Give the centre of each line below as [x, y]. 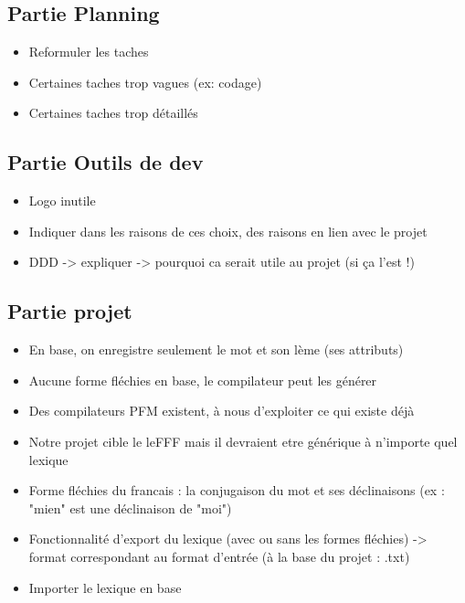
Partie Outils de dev [106, 162]
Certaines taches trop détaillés [113, 113]
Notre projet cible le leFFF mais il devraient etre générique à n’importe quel [243, 441]
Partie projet [70, 311]
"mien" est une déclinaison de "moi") [130, 508]
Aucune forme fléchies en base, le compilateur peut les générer [203, 380]
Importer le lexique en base [105, 587]
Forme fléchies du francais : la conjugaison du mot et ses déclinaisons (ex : [237, 490]
